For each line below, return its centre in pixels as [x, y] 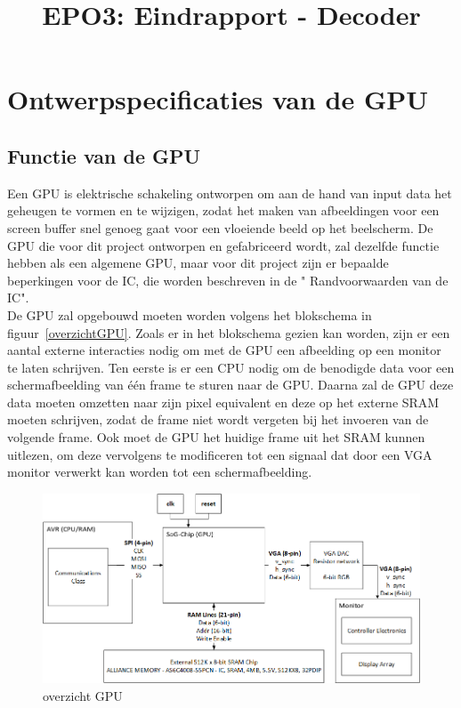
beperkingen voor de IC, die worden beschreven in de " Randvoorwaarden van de [228, 280]
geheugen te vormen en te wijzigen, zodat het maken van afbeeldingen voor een [223, 210]
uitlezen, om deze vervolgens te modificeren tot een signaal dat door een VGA [220, 454]
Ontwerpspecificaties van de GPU [218, 99]
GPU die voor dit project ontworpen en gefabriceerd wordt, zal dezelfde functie [223, 245]
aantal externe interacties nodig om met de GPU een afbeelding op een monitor [224, 350]
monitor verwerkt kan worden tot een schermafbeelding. [160, 472]
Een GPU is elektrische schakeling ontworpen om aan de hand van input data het [230, 193]
